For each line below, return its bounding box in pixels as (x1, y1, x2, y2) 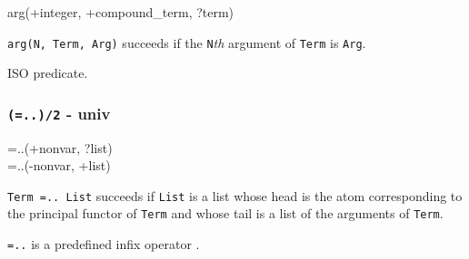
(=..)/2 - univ (7, 101, 111, 124)
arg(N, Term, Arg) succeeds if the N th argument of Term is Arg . (7, 33, 366, 52)
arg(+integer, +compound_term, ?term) (7, 3, 234, 21)
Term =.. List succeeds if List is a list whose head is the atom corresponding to (7, 186, 463, 205)
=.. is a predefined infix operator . (7, 235, 200, 254)
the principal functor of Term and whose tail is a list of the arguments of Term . (7, 204, 444, 223)
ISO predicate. (7, 63, 88, 82)
